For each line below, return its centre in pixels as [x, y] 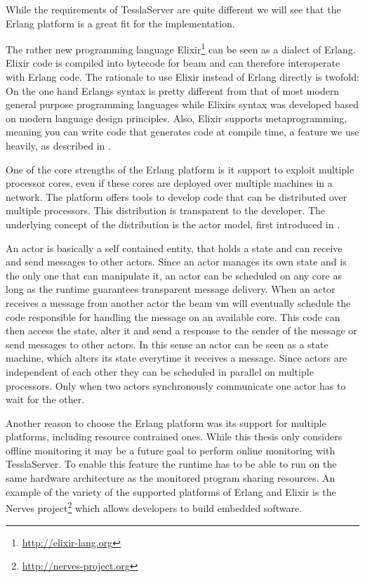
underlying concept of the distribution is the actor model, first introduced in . [173, 224]
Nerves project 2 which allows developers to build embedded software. [154, 507]
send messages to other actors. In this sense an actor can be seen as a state [167, 344]
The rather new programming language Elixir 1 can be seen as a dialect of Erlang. [181, 48]
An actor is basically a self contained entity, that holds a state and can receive [174, 248]
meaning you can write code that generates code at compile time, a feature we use [182, 132]
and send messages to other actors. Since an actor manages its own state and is [176, 262]
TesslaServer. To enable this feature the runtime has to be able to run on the [171, 464]
